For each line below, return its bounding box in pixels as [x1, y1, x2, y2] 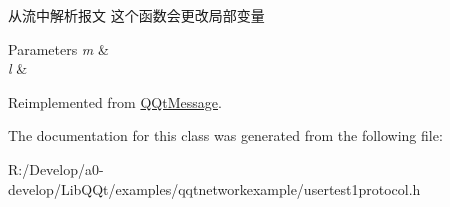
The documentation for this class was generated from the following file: [8, 125, 443, 146]
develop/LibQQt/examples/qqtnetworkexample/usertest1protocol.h [8, 178, 421, 199]
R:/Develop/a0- [8, 158, 104, 179]
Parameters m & [8, 38, 109, 59]
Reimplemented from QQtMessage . [8, 91, 222, 112]
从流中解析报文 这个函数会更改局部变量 [8, 5, 265, 25]
